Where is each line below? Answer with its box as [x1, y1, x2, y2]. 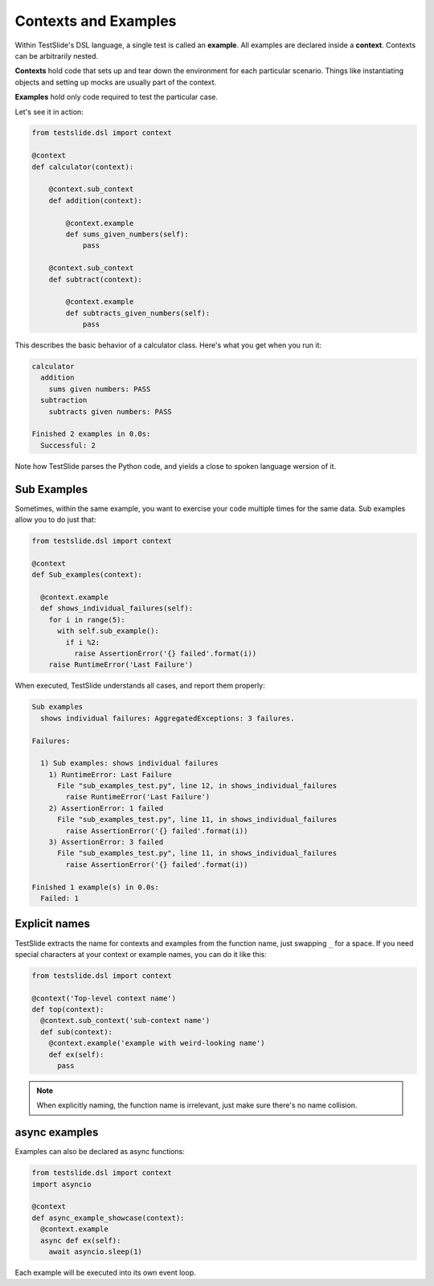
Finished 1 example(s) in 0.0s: [31, 882, 160, 892]
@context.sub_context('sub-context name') [40, 1016, 211, 1025]
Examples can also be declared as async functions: [14, 1147, 185, 1157]
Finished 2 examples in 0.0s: [31, 429, 151, 438]
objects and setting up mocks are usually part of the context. [14, 77, 217, 87]
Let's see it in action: [14, 107, 84, 117]
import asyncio [31, 1179, 92, 1189]
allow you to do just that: [14, 515, 96, 524]
